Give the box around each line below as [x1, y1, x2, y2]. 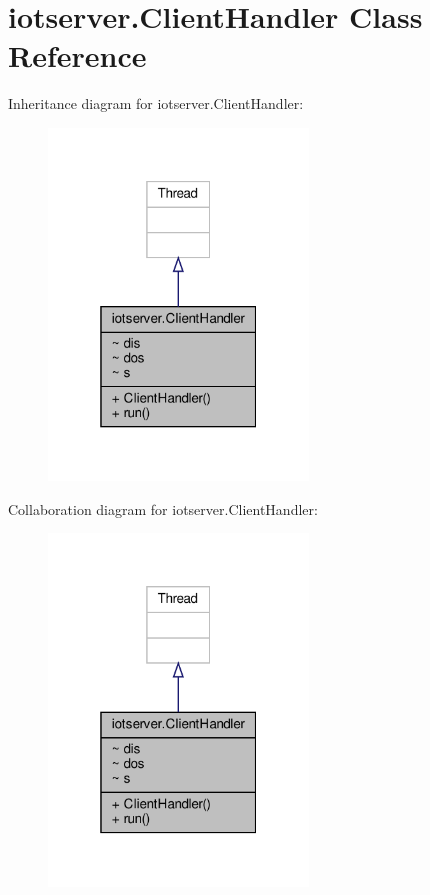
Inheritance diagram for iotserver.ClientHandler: [8, 93, 304, 114]
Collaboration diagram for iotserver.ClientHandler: [8, 498, 318, 519]
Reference [8, 35, 147, 76]
